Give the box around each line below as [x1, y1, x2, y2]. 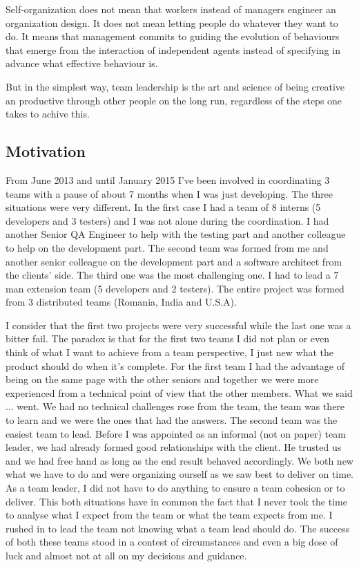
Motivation [6, 140, 86, 162]
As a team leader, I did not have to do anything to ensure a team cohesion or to [6, 481, 345, 495]
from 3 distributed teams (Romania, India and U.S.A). [6, 295, 237, 309]
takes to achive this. [6, 106, 90, 121]
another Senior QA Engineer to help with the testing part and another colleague [6, 227, 346, 241]
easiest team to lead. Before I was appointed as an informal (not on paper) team [6, 426, 346, 440]
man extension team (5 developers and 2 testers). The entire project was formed [6, 281, 345, 295]
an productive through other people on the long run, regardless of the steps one [6, 93, 342, 107]
